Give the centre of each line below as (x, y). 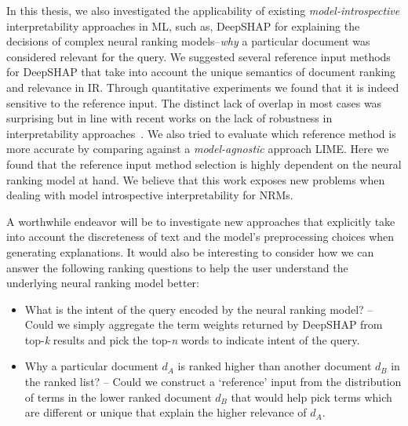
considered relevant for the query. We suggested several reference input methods (199, 56)
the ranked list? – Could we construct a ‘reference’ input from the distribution (213, 382)
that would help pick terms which (311, 397)
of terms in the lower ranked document (118, 397)
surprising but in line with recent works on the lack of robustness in (169, 118)
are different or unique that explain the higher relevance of (166, 412)
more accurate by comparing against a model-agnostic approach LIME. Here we (198, 149)
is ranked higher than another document (275, 366)
